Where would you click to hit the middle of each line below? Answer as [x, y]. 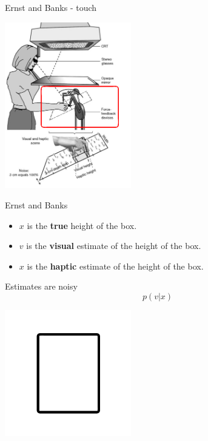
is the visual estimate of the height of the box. [114, 246]
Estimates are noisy [41, 286]
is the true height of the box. [82, 225]
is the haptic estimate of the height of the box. [115, 266]
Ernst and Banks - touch [51, 7]
